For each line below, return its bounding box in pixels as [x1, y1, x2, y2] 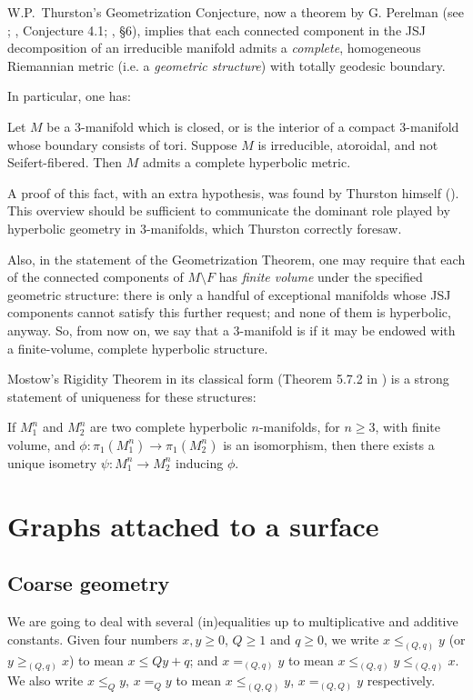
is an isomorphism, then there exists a [223, 435, 435, 454]
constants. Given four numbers [7, 629, 178, 648]
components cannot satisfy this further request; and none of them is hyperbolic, [7, 303, 451, 322]
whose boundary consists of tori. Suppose [7, 135, 237, 154]
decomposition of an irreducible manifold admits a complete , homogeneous [7, 38, 421, 57]
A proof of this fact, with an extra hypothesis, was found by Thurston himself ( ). [7, 183, 459, 202]
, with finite [375, 417, 441, 436]
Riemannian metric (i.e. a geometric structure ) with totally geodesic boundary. [7, 55, 446, 75]
